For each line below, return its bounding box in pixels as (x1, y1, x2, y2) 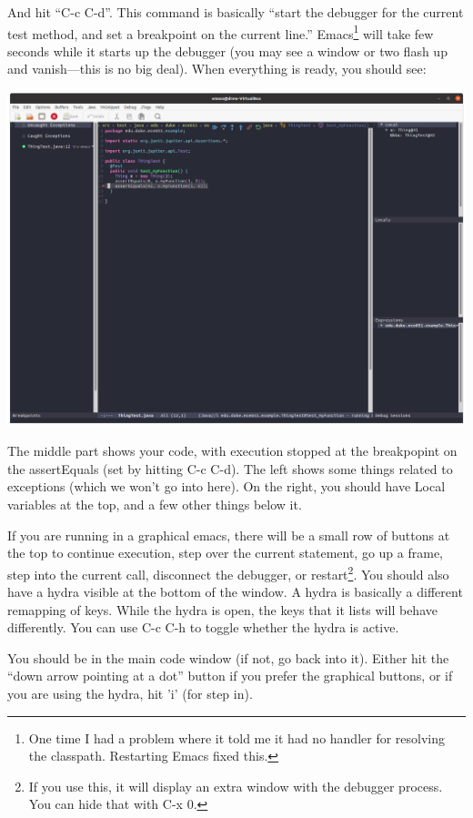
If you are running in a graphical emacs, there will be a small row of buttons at (7, 525, 450, 544)
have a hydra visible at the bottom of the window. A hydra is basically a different (7, 582, 463, 601)
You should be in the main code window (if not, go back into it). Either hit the (7, 648, 449, 667)
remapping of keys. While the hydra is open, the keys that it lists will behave (7, 600, 438, 619)
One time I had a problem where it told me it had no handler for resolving (28, 728, 446, 747)
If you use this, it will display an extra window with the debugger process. (28, 776, 443, 795)
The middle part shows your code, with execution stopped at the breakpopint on (7, 441, 458, 460)
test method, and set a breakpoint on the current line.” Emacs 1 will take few (7, 21, 434, 43)
